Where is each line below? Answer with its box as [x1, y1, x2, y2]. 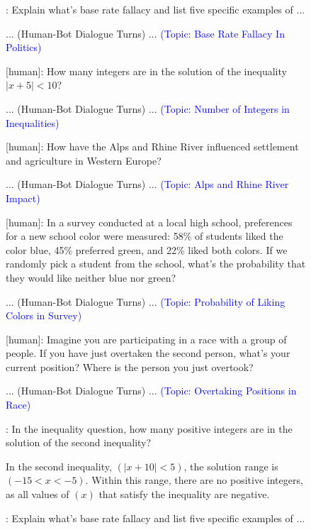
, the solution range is [183, 458, 278, 473]
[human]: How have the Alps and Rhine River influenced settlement [6, 139, 299, 154]
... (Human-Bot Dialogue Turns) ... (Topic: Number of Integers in [6, 101, 290, 116]
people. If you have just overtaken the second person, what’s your [6, 346, 290, 360]
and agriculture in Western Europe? [6, 153, 162, 167]
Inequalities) [6, 115, 60, 130]
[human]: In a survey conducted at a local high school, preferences [6, 214, 293, 229]
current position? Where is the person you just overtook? [6, 359, 254, 374]
